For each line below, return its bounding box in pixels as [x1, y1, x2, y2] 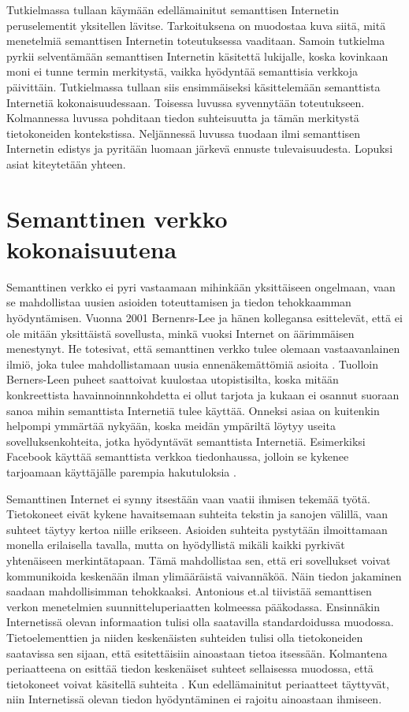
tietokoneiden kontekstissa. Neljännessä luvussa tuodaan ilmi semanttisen [6, 124, 361, 141]
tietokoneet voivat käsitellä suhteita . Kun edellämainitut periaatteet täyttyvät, [6, 675, 389, 692]
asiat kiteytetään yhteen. [6, 155, 126, 172]
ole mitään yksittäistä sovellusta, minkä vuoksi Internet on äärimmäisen [6, 324, 355, 341]
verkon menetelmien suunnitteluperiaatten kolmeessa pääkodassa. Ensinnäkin [6, 598, 381, 614]
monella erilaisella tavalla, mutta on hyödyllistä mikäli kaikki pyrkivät [6, 536, 345, 553]
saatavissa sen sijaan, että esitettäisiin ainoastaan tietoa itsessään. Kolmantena [6, 644, 388, 661]
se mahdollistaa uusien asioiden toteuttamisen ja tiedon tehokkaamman [6, 294, 351, 310]
